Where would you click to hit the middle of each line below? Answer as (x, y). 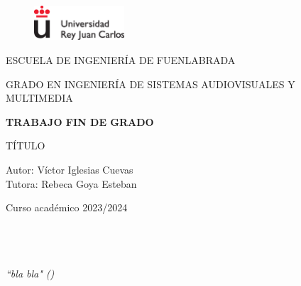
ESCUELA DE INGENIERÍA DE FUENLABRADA (121, 60)
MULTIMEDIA (39, 98)
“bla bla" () (30, 273)
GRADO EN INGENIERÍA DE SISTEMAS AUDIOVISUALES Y (150, 84)
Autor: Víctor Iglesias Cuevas (70, 169)
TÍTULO (26, 145)
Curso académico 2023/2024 (67, 207)
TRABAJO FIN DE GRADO (80, 121)
